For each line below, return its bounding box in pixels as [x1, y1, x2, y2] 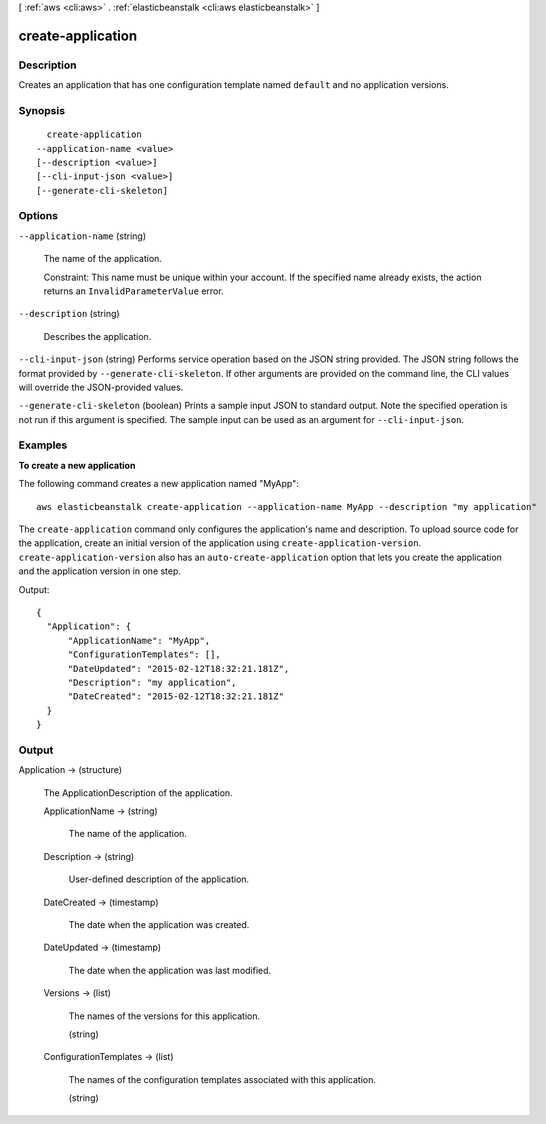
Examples [18, 438, 68, 452]
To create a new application [18, 459, 136, 471]
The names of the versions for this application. [68, 1010, 260, 1022]
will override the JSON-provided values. [18, 381, 184, 393]
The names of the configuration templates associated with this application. [68, 1073, 377, 1085]
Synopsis [18, 103, 65, 117]
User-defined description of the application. [68, 873, 250, 885]
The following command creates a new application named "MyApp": [18, 478, 299, 490]
